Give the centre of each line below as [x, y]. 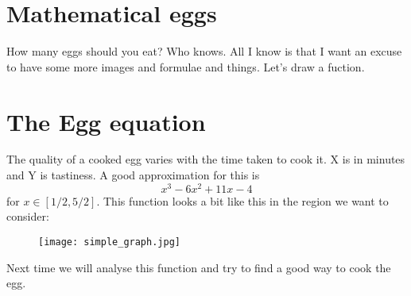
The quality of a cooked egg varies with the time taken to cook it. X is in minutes [206, 159]
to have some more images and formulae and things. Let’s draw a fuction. [186, 66]
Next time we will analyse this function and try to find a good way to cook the [199, 267]
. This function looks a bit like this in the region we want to [242, 200]
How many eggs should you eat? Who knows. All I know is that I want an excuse [204, 51]
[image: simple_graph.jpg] [109, 242]
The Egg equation [106, 121]
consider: [28, 216]
